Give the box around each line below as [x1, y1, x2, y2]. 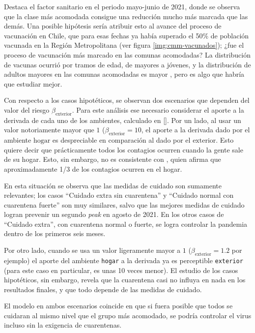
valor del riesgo [4, 104, 50, 115]
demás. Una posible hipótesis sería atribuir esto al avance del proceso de [4, 21, 222, 31]
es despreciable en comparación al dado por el [52, 135, 191, 145]
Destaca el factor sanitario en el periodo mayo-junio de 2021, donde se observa [4, 1, 240, 11]
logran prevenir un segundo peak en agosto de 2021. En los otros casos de [4, 209, 224, 219]
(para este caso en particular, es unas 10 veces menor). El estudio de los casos [4, 265, 238, 275]
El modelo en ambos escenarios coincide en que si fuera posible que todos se [4, 301, 233, 311]
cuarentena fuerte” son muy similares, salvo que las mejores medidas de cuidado [4, 199, 245, 210]
